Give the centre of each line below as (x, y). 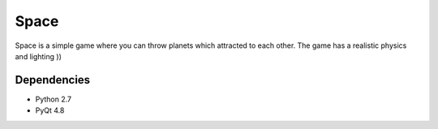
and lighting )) (39, 56)
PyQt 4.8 (50, 110)
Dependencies (53, 80)
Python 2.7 (54, 99)
